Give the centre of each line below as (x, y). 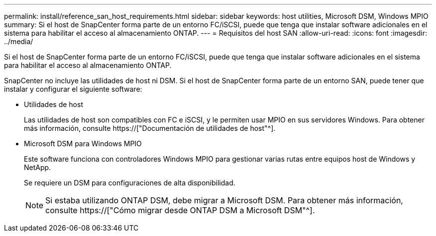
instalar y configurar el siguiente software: (73, 89)
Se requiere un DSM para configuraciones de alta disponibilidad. (130, 183)
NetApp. (38, 167)
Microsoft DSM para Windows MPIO (83, 144)
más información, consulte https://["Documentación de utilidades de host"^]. (150, 128)
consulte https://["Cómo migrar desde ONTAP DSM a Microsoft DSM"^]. (180, 210)
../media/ (19, 41)
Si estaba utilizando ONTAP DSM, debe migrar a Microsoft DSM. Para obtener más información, (224, 200)
